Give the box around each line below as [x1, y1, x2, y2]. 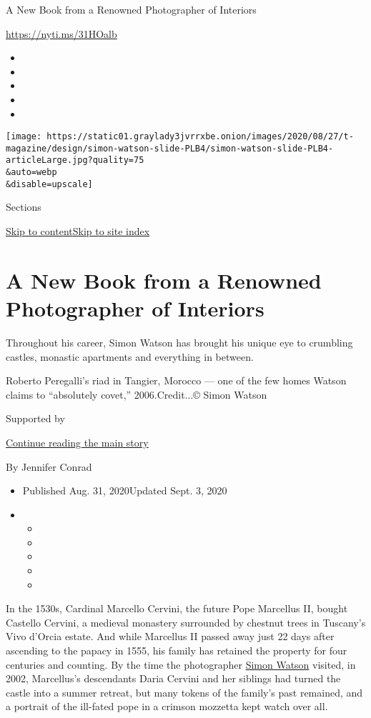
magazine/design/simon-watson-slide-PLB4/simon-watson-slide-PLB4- [6, 143, 334, 154]
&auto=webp [6, 167, 57, 178]
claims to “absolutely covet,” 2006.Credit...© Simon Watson [6, 387, 267, 402]
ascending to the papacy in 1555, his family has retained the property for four [6, 643, 347, 658]
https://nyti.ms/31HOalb [6, 26, 117, 41]
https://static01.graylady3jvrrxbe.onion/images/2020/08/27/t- [46, 131, 354, 142]
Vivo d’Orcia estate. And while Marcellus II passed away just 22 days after [6, 629, 335, 644]
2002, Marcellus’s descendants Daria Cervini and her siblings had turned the [6, 671, 341, 686]
